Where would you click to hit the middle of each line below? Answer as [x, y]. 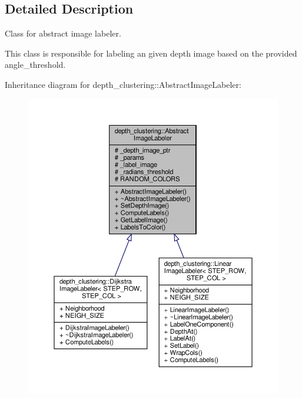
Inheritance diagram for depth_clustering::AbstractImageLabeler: [123, 84]
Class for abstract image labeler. [63, 33]
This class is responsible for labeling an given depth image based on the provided [151, 53]
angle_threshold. [35, 65]
